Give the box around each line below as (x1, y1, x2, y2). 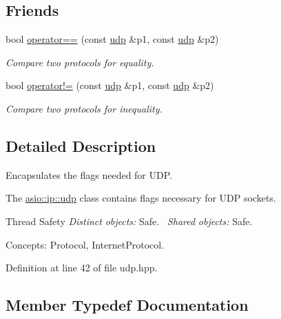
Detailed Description (6, 135, 156, 156)
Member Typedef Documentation (6, 294, 249, 316)
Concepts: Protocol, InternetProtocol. (6, 237, 165, 251)
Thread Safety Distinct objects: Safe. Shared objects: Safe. (6, 213, 253, 228)
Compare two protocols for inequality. (6, 101, 163, 115)
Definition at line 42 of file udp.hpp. (6, 260, 158, 275)
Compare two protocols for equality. (6, 55, 154, 69)
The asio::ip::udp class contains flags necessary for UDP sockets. (6, 191, 276, 205)
